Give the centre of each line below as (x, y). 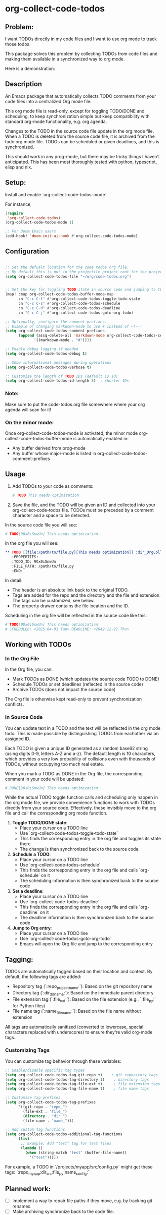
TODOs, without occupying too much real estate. (55, 764)
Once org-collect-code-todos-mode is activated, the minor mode (72, 433)
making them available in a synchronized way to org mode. (65, 59)
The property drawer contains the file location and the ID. (71, 606)
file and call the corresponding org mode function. (56, 813)
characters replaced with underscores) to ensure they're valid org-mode (79, 1032)
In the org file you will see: (32, 543)
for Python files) (29, 1006)
